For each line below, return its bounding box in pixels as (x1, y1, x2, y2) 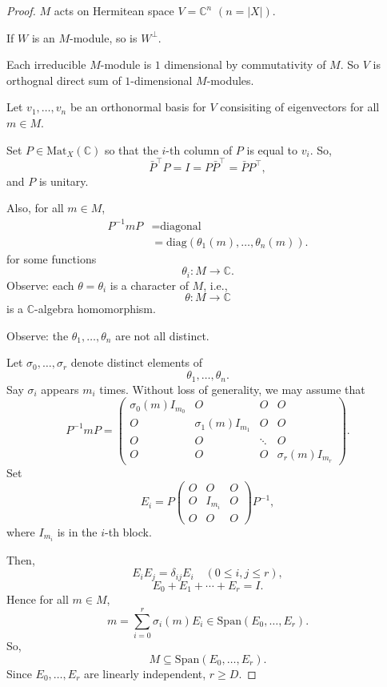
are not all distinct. (115, 327, 209, 343)
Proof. (6, 2, 36, 18)
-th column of (166, 141, 233, 158)
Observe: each (6, 276, 74, 293)
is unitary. (38, 172, 89, 189)
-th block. (105, 523, 152, 540)
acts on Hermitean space (54, 2, 174, 18)
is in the (57, 523, 98, 540)
